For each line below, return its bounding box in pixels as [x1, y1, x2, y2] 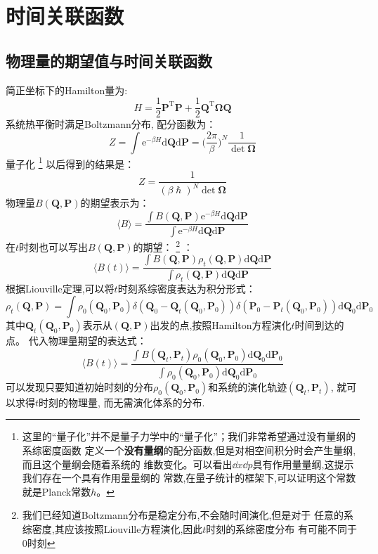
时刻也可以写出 [19, 239, 89, 254]
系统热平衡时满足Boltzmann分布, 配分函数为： [6, 117, 216, 131]
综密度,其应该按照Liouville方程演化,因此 [22, 522, 203, 536]
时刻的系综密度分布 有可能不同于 [206, 522, 358, 536]
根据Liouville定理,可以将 [6, 281, 115, 295]
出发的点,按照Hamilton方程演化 [150, 318, 292, 333]
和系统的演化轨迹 [208, 379, 287, 394]
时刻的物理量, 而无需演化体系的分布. [39, 394, 205, 409]
